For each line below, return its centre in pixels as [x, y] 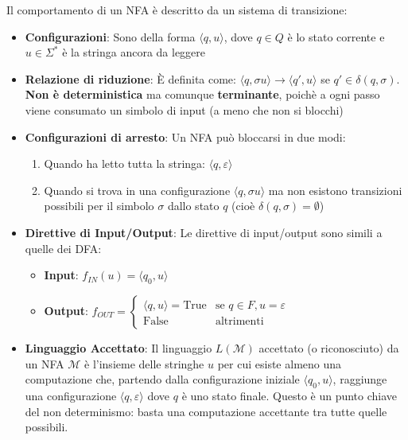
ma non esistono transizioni [335, 190]
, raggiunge [360, 379]
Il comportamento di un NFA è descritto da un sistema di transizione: [177, 10]
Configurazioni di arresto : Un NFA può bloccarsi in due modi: [185, 136]
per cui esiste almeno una [280, 363]
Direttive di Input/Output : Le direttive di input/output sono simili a [204, 232]
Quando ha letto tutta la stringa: [124, 164]
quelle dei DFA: [63, 248]
